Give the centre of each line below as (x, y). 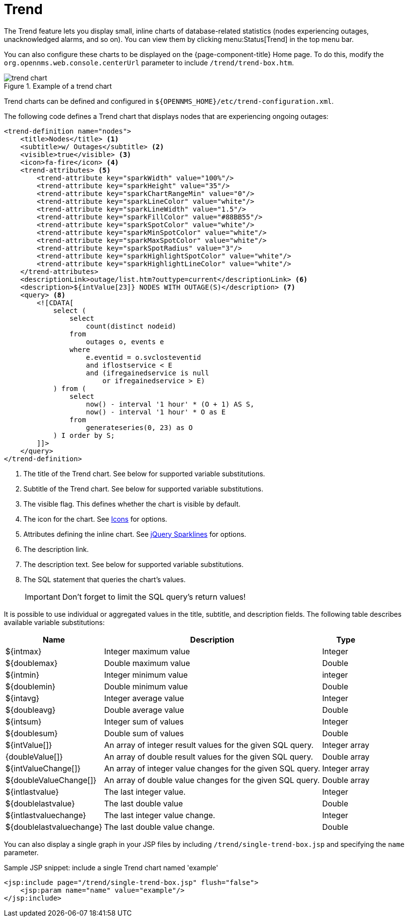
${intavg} (22, 698)
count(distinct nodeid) (131, 326)
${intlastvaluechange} (46, 815)
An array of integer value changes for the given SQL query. (212, 768)
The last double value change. (159, 827)
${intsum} (24, 721)
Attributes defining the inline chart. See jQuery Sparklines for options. (135, 534)
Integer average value (144, 698)
